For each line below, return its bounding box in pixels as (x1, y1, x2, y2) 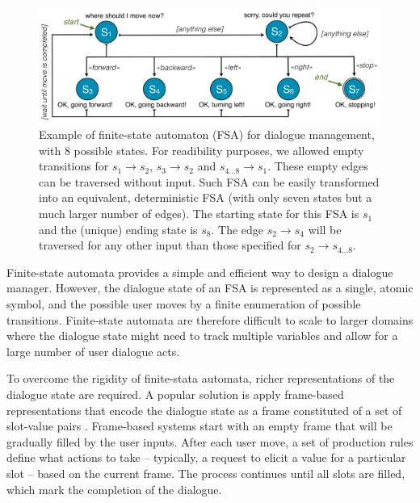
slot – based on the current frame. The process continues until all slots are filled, (6, 464, 405, 481)
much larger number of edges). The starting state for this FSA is (39, 205, 359, 222)
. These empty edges (267, 157, 368, 174)
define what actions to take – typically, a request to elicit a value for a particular (6, 449, 406, 466)
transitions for (39, 157, 109, 174)
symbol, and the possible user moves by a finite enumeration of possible (6, 296, 361, 312)
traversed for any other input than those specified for (39, 237, 301, 254)
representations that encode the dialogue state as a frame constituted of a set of (6, 401, 402, 418)
